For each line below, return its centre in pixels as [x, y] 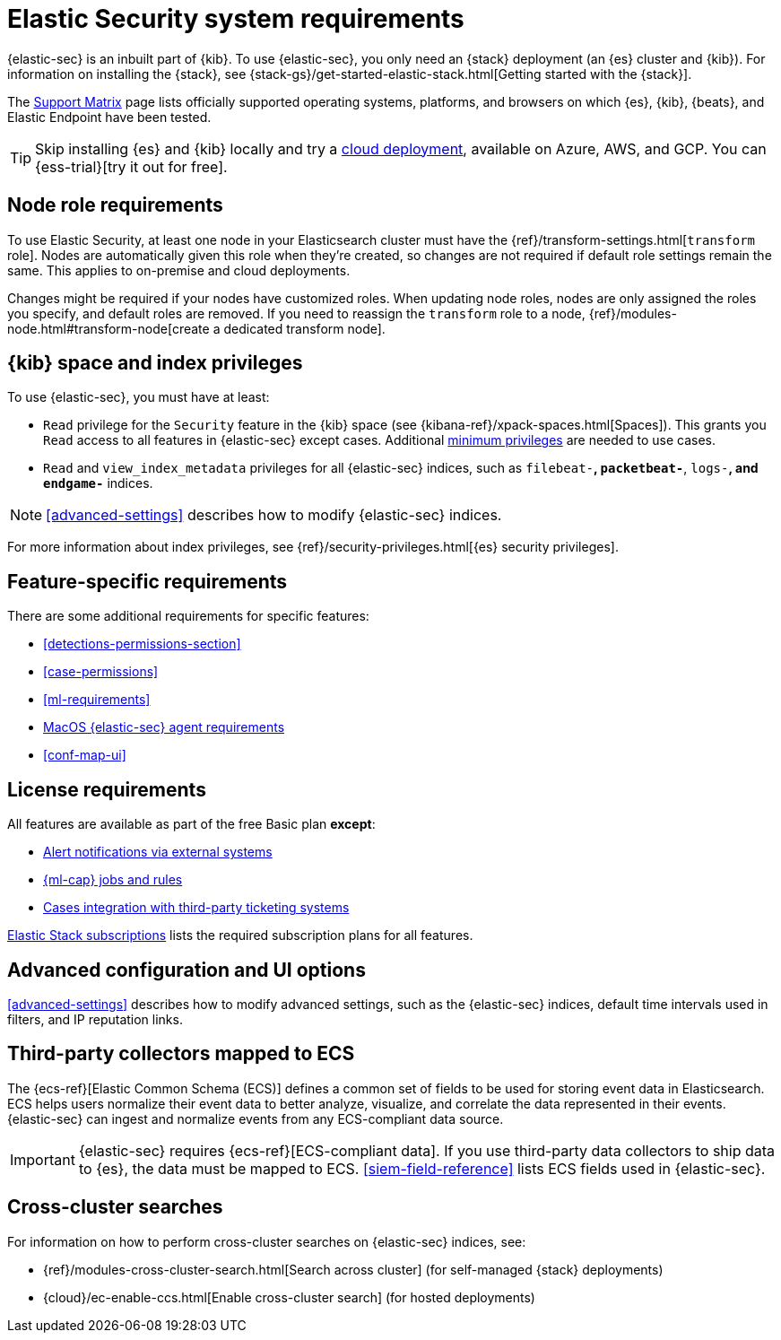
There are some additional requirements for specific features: [188, 616]
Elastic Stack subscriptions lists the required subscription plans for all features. [240, 935]
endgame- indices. [98, 483]
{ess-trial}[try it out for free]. [131, 166]
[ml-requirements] [97, 700]
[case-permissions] [101, 672]
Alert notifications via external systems [158, 852]
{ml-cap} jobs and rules [113, 880]
